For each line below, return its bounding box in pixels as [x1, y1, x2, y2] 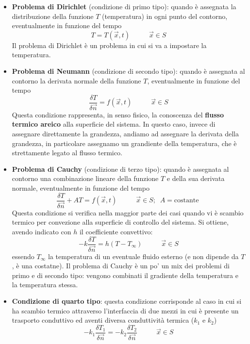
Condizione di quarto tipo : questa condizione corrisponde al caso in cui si [12, 296, 242, 306]
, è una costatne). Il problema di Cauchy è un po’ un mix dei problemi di [12, 261, 230, 271]
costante [174, 197, 199, 204]
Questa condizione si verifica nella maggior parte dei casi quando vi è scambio [12, 207, 244, 217]
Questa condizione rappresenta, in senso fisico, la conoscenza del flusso [12, 109, 224, 119]
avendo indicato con [12, 226, 71, 236]
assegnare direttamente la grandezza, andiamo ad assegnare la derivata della [12, 129, 239, 139]
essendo [12, 251, 34, 261]
